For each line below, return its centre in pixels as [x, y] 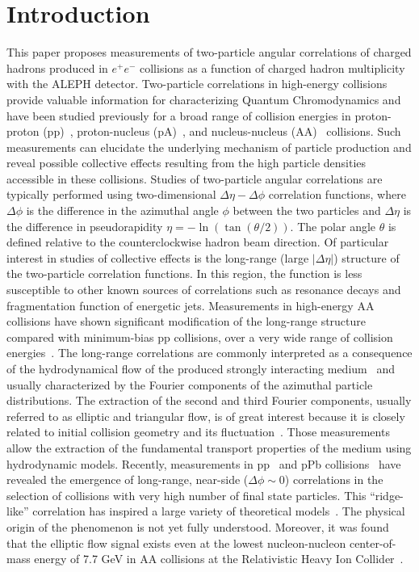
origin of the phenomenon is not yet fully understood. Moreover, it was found [198, 526]
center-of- [373, 543]
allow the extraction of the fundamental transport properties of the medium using [209, 447]
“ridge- [387, 495]
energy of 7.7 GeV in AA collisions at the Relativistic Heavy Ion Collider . [219, 559]
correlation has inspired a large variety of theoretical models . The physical [219, 511]
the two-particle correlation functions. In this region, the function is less [184, 273]
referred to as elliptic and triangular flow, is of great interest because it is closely [206, 416]
